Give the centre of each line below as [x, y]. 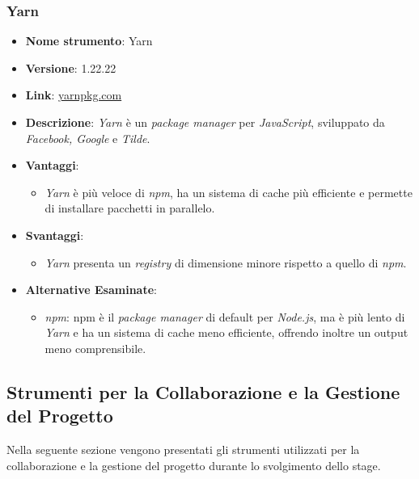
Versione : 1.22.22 [71, 67]
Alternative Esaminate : [91, 290]
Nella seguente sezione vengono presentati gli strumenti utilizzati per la [183, 450]
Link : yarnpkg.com [74, 95]
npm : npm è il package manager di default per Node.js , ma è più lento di [225, 316]
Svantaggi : [55, 235]
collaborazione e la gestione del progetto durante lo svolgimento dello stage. [194, 465]
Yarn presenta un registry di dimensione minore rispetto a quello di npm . [226, 262]
